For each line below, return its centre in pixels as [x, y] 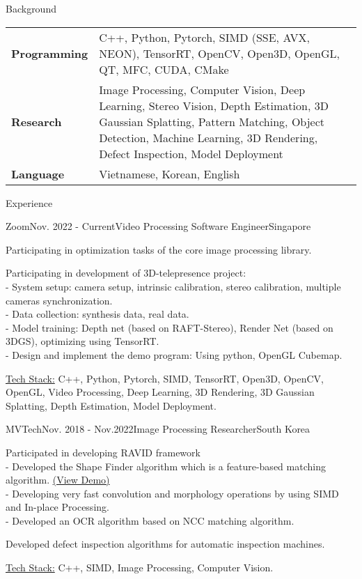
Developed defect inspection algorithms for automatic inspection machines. [165, 544]
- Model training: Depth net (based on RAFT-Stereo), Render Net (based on [170, 327]
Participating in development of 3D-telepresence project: [126, 273]
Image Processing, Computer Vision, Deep [202, 89]
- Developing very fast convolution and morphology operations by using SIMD [172, 493]
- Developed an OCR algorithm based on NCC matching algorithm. [150, 520]
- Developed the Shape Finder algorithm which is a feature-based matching [166, 466]
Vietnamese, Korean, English [170, 173]
